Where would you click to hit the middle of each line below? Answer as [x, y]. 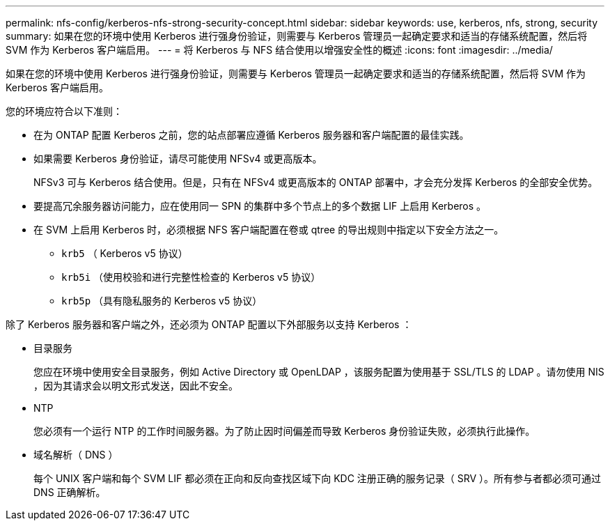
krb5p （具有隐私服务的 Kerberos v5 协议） [162, 301]
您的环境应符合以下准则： [64, 111]
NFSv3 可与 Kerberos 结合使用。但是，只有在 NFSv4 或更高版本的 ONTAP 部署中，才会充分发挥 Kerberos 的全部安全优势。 [316, 182]
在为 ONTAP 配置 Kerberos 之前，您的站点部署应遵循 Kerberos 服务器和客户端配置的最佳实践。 [251, 135]
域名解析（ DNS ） [76, 455]
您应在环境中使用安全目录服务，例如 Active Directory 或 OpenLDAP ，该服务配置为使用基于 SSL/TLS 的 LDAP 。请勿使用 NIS [319, 372]
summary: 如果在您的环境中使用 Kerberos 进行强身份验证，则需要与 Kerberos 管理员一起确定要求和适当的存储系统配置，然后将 [297, 36]
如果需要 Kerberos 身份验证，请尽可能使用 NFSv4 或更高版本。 [178, 158]
